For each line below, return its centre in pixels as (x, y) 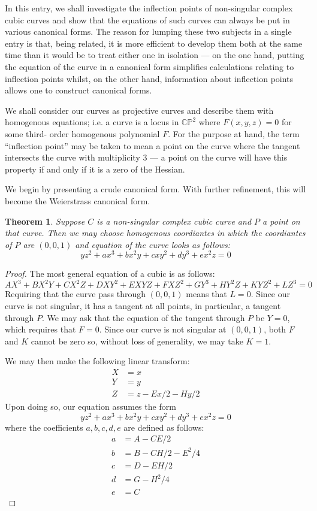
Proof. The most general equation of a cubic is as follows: (110, 273)
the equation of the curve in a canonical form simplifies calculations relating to (150, 66)
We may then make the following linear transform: (97, 361)
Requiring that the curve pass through (75, 294)
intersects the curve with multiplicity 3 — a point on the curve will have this (146, 157)
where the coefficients (44, 427)
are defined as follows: (164, 427)
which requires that (40, 329)
